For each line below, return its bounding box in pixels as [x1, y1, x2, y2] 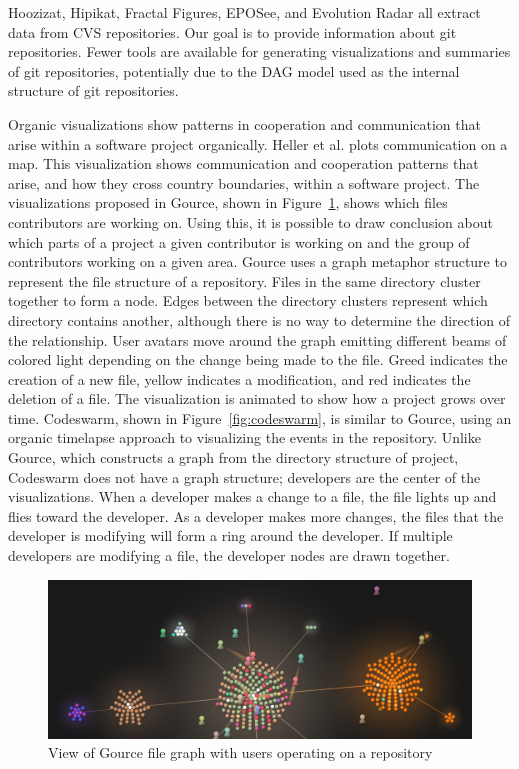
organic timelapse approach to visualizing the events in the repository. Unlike [8, 427, 481, 448]
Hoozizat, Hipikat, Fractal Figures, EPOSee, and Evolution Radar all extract [8, 2, 481, 22]
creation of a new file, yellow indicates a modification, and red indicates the [8, 368, 471, 389]
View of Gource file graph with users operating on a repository [48, 742, 433, 763]
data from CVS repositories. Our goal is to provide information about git [8, 21, 457, 42]
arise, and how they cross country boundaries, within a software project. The [8, 172, 480, 193]
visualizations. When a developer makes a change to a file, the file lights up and [8, 486, 497, 507]
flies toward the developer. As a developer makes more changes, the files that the [8, 505, 504, 526]
